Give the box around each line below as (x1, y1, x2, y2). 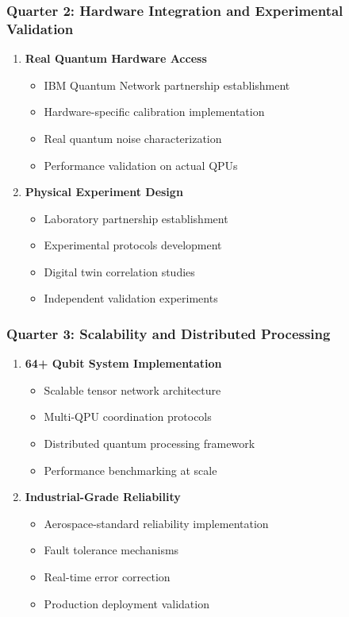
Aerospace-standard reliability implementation (44, 515, 269, 531)
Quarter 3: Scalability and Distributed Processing (6, 324, 331, 343)
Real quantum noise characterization (44, 129, 222, 146)
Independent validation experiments (44, 290, 218, 307)
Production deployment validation (44, 595, 209, 611)
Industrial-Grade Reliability (25, 488, 181, 505)
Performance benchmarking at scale (44, 461, 217, 478)
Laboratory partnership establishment (44, 210, 228, 226)
